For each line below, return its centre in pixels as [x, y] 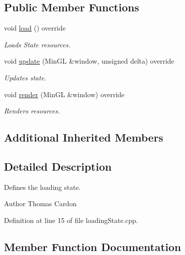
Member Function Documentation [93, 246]
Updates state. [25, 77]
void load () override [35, 28]
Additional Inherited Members [84, 137]
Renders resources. [32, 111]
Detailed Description [58, 166]
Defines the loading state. [42, 187]
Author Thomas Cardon [40, 203]
